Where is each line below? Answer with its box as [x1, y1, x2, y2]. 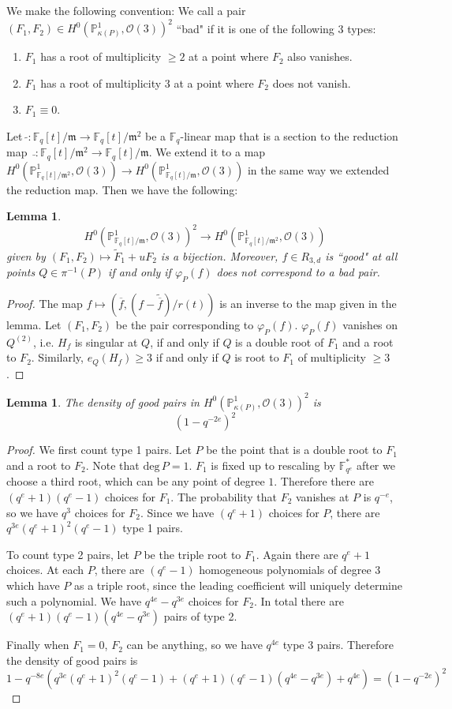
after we [356, 456, 395, 473]
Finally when [6, 636, 69, 653]
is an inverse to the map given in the [219, 294, 397, 311]
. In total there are [253, 592, 344, 609]
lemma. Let [6, 316, 62, 332]
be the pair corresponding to [115, 316, 254, 332]
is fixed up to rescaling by [211, 456, 336, 473]
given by [6, 247, 46, 264]
